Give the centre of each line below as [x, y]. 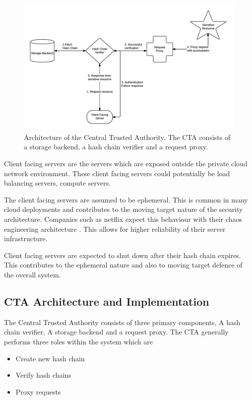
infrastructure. [26, 238]
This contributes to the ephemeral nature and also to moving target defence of [123, 265]
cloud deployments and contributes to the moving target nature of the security [124, 209]
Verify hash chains [43, 375]
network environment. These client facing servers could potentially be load [117, 173]
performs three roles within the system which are [78, 341]
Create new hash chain [50, 358]
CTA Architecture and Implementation [107, 301]
